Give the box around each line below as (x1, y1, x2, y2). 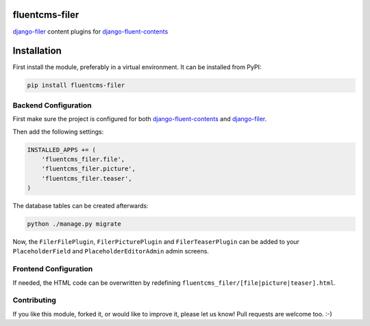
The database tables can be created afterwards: (12, 202, 149, 210)
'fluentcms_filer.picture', (41, 165, 136, 173)
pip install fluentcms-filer (27, 81, 125, 89)
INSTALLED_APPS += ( (27, 146, 96, 153)
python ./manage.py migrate (27, 220, 121, 228)
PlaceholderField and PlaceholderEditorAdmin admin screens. (12, 247, 209, 255)
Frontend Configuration (12, 264, 93, 274)
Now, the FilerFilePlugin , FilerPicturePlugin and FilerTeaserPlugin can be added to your (12, 238, 299, 246)
